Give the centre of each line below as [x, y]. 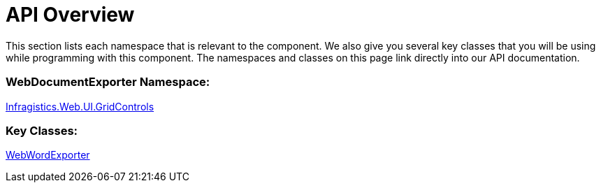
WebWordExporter [48, 155]
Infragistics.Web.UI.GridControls [80, 106]
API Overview [70, 15]
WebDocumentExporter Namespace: [108, 82]
